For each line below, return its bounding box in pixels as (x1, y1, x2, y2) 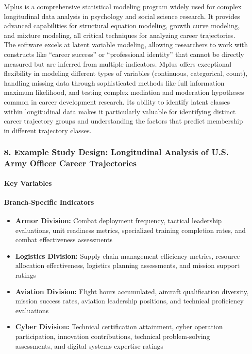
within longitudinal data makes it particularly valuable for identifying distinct (4, 106, 236, 116)
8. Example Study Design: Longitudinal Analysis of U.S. (4, 146, 229, 158)
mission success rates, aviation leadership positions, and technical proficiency (15, 296, 244, 306)
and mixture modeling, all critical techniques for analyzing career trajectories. (4, 30, 235, 40)
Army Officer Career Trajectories (4, 157, 137, 169)
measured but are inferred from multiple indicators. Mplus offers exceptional (4, 58, 232, 69)
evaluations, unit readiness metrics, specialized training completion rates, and (15, 225, 246, 235)
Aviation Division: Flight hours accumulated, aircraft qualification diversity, (15, 286, 249, 296)
